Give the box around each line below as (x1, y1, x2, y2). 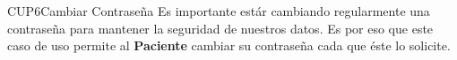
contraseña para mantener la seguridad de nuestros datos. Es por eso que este (7, 19, 434, 37)
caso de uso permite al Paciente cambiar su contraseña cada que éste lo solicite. (7, 36, 451, 55)
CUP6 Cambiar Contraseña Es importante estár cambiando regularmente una (7, 2, 430, 19)
